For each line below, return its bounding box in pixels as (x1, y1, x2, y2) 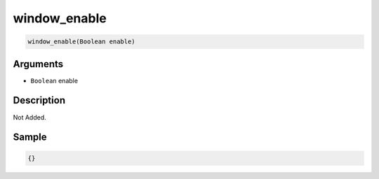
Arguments (13, 58, 64, 70)
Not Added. (13, 113, 47, 122)
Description (13, 94, 66, 106)
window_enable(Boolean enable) (27, 38, 136, 45)
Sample (13, 131, 47, 143)
